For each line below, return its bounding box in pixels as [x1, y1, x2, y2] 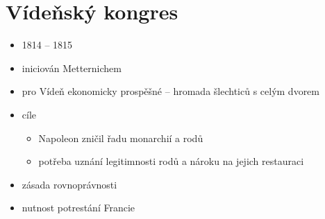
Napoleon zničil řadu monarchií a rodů [38, 130, 203, 145]
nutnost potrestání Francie [22, 200, 135, 215]
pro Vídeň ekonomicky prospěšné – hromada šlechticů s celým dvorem [22, 84, 319, 98]
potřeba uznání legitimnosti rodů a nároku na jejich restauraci [38, 154, 304, 168]
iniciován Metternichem [22, 60, 122, 75]
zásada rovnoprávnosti [22, 177, 117, 191]
